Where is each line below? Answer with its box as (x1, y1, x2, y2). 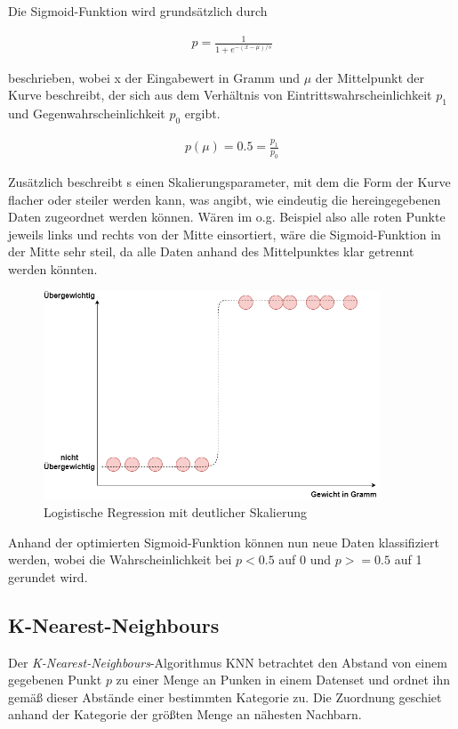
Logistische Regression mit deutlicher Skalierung (44, 503, 307, 522)
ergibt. (184, 104, 221, 123)
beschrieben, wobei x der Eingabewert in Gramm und (8, 68, 300, 86)
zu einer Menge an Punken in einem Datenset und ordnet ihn (116, 670, 451, 689)
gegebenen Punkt (8, 670, 102, 689)
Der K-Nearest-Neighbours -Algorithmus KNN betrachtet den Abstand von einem (8, 652, 447, 671)
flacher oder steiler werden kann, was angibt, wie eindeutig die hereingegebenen (8, 190, 441, 208)
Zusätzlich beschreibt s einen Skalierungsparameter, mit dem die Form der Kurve (8, 173, 451, 191)
